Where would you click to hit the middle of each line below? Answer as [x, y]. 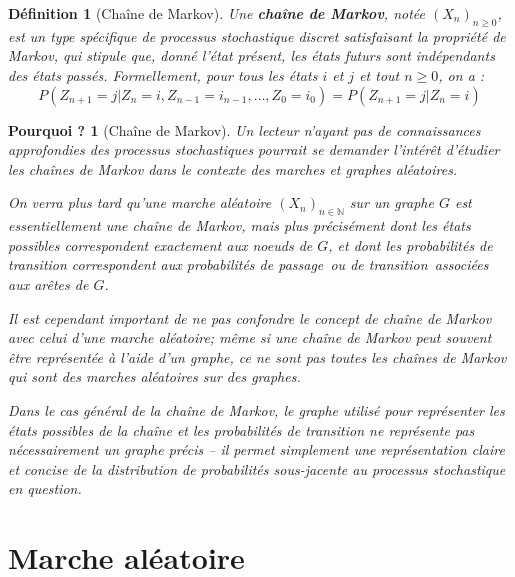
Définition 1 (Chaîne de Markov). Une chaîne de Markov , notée [216, 13]
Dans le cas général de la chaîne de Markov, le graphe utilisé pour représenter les [256, 409]
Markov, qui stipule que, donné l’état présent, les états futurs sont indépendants [251, 55]
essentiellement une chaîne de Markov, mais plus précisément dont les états [239, 225]
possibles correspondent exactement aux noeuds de [160, 244]
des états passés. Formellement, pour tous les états [163, 74]
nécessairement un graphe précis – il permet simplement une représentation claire [256, 449]
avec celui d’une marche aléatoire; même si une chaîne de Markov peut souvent [250, 337]
